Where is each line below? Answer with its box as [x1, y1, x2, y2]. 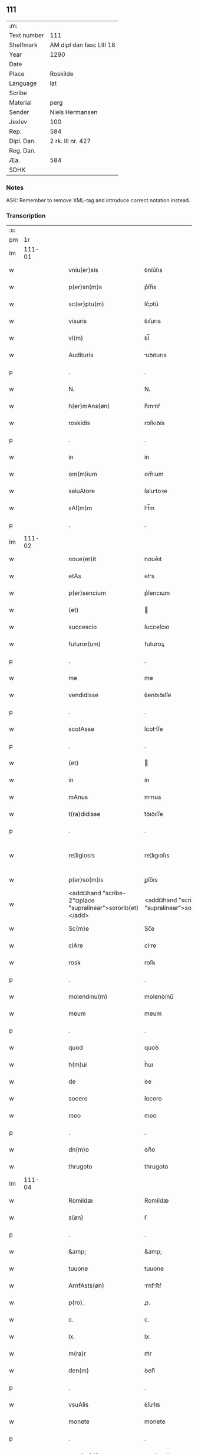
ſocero [144, 1094, 162, 1103]
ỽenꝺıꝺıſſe [144, 691, 172, 700]
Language [9, 79, 37, 88]
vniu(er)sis [68, 266, 98, 274]
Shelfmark [9, 41, 38, 49]
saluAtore [68, 487, 95, 496]
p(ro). [68, 1298, 84, 1307]
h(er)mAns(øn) [68, 402, 110, 410]
